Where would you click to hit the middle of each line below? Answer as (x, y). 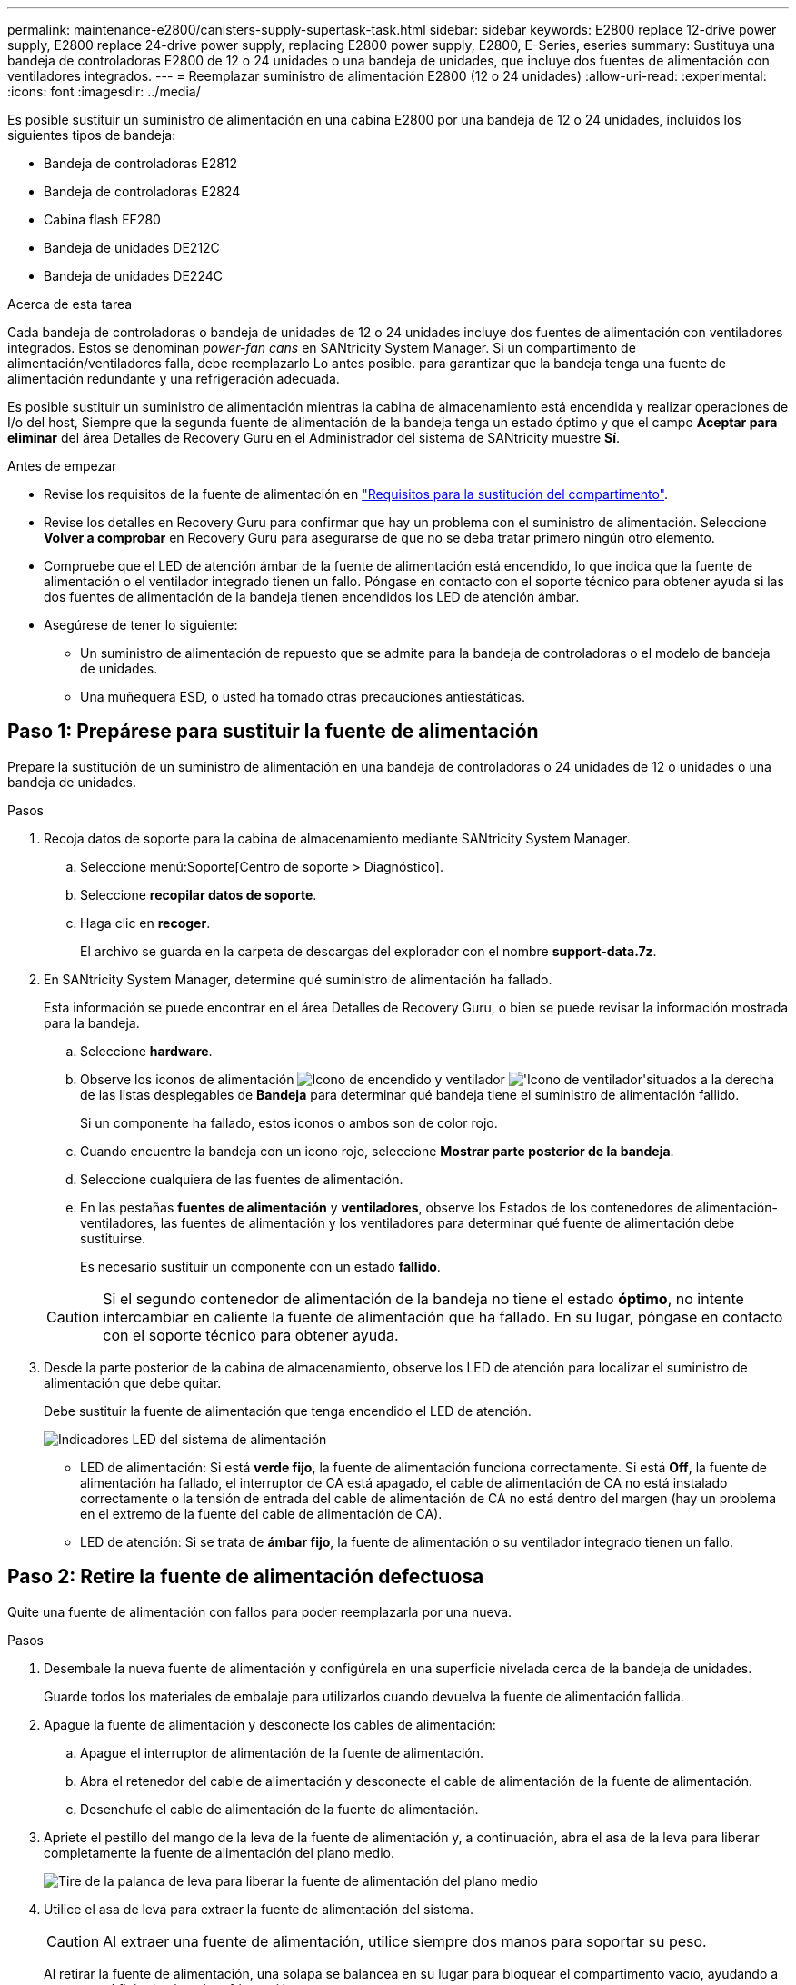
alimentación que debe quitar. (133, 1382)
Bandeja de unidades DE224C (133, 276)
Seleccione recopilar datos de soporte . (199, 894)
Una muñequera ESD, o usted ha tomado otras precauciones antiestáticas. (303, 697)
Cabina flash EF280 (102, 219)
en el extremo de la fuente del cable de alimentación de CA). (261, 1513)
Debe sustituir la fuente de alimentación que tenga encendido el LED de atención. (288, 1411)
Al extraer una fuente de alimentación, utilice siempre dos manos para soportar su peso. (405, 1941)
